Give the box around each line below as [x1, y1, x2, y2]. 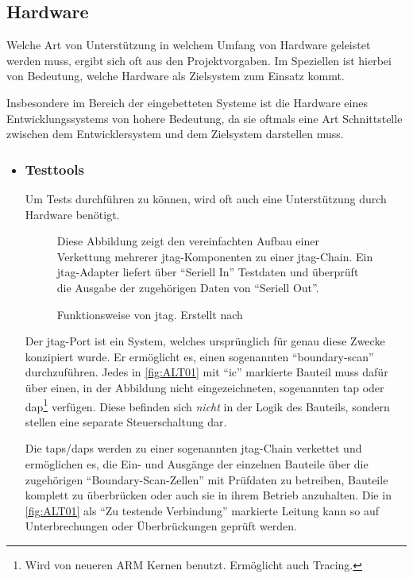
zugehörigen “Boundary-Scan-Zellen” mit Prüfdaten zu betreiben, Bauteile [25, 471, 388, 487]
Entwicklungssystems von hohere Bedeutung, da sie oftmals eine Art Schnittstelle [6, 110, 403, 126]
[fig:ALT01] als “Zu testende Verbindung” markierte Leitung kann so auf [25, 502, 380, 518]
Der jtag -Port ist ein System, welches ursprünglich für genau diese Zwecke [25, 333, 385, 349]
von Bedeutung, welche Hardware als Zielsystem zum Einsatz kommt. [6, 67, 345, 84]
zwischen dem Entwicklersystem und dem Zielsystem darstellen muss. [6, 125, 344, 142]
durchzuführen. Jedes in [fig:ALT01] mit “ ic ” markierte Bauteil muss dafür [25, 364, 388, 380]
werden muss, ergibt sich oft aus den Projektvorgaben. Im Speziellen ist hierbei [6, 52, 392, 68]
